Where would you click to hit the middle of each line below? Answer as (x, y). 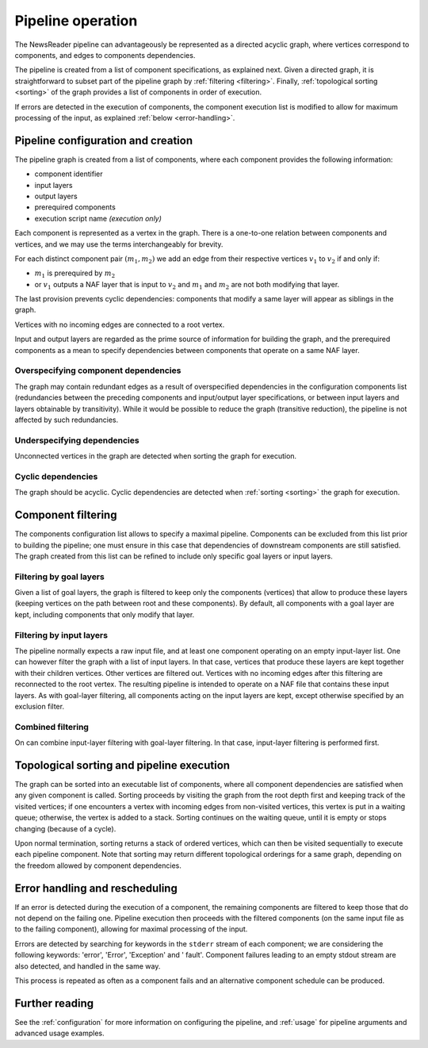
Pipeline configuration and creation (104, 140)
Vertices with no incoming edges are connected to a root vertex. (120, 324)
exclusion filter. (40, 706)
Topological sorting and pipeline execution (122, 765)
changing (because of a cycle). (65, 828)
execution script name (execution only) (98, 218)
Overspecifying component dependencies (98, 370)
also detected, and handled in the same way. (88, 966)
